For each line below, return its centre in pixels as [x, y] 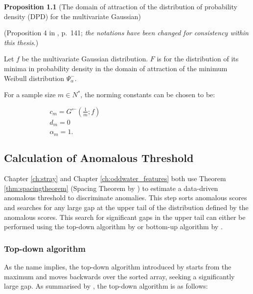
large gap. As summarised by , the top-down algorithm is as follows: [106, 286]
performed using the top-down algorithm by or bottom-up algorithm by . [113, 227]
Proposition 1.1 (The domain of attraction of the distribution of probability [121, 6]
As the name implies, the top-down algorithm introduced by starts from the [118, 266]
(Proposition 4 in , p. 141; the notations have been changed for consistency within [126, 33]
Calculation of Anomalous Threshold [99, 158]
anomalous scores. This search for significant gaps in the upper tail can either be [125, 217]
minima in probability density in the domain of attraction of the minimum [116, 68]
